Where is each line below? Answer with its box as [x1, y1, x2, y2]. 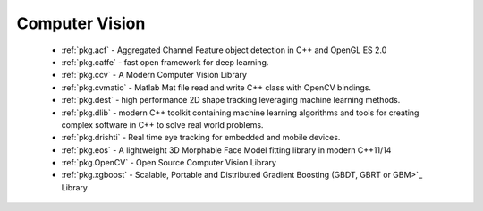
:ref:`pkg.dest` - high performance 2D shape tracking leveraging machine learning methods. [61, 95, 401, 105]
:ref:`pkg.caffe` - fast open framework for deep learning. [61, 56, 269, 67]
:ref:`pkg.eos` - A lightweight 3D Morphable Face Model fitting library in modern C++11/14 [61, 144, 392, 156]
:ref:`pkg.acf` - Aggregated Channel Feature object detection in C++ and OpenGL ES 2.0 [61, 45, 387, 55]
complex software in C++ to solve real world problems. [61, 119, 264, 130]
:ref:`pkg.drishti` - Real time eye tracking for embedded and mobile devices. [61, 132, 341, 143]
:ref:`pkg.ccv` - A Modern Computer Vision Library [61, 70, 248, 80]
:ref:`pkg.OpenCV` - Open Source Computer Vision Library [61, 157, 277, 168]
